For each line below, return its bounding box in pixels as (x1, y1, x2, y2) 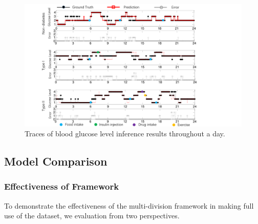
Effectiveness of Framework (4, 180, 119, 193)
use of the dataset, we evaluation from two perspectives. (4, 210, 180, 221)
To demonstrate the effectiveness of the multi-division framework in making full (4, 200, 254, 211)
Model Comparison (4, 153, 107, 169)
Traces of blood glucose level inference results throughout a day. (25, 128, 225, 139)
